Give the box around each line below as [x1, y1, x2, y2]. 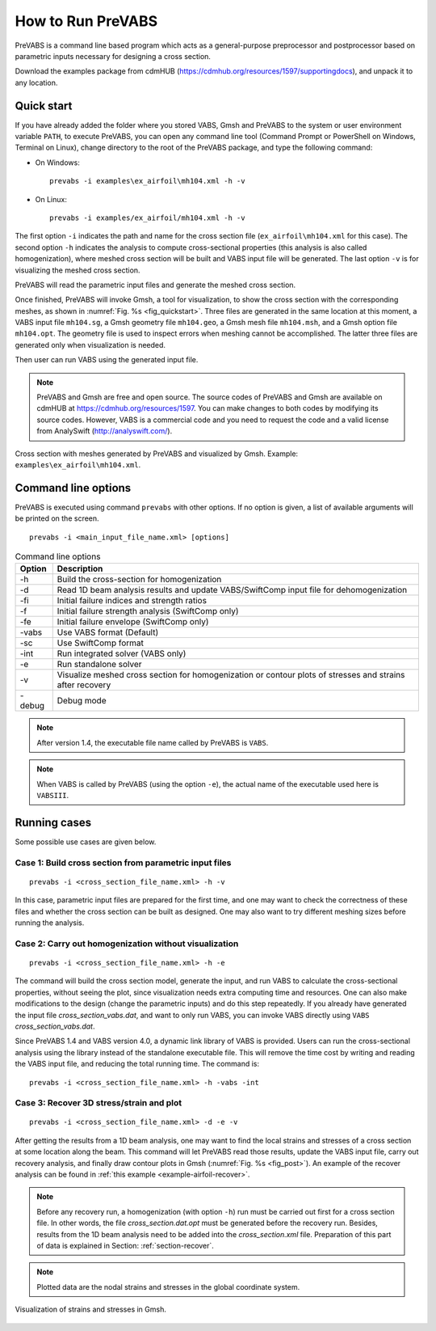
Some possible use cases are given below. [15, 837, 157, 847]
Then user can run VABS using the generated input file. [15, 355, 199, 365]
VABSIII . [36, 791, 69, 801]
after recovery [57, 679, 111, 691]
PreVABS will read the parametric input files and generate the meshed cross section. [15, 280, 296, 289]
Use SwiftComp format [57, 637, 145, 649]
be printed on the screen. [15, 513, 100, 523]
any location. [15, 78, 58, 87]
